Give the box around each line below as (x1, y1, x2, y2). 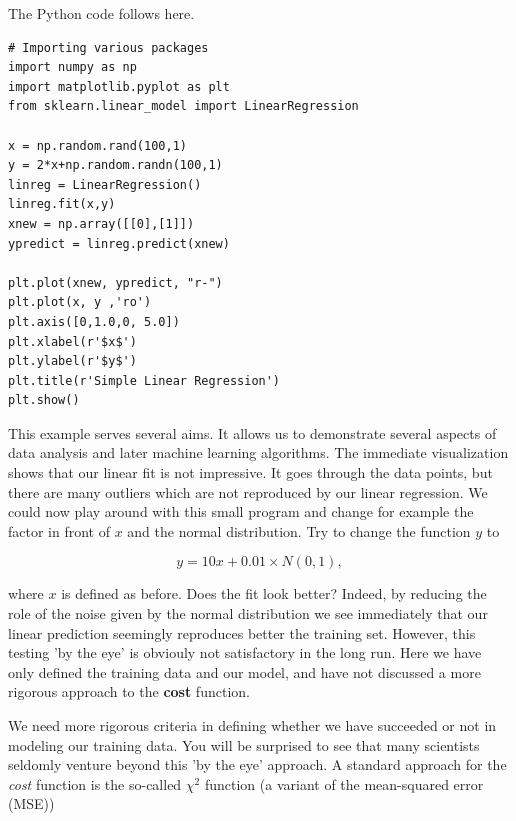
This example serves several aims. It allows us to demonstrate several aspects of (8, 422, 497, 443)
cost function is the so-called (8, 773, 182, 794)
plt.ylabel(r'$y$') (8, 354, 137, 369)
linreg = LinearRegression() (8, 177, 202, 192)
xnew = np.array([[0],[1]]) (8, 216, 195, 231)
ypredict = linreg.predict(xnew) (8, 236, 230, 251)
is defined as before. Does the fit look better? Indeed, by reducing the (61, 583, 487, 604)
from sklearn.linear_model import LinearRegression (8, 99, 359, 114)
